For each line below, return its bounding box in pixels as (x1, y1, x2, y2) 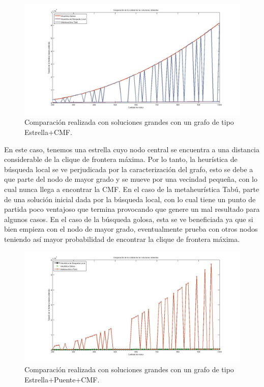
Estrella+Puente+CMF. (24, 374, 100, 384)
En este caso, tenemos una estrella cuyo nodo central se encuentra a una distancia (4, 144, 259, 154)
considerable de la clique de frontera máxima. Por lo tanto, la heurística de (4, 154, 238, 164)
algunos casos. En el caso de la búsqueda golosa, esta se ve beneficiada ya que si (4, 213, 253, 224)
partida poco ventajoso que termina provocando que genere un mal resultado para (4, 204, 260, 214)
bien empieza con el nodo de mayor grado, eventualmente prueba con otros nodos (4, 224, 258, 234)
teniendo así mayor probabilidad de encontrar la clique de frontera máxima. (4, 233, 240, 244)
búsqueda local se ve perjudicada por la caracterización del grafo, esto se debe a (4, 163, 253, 174)
